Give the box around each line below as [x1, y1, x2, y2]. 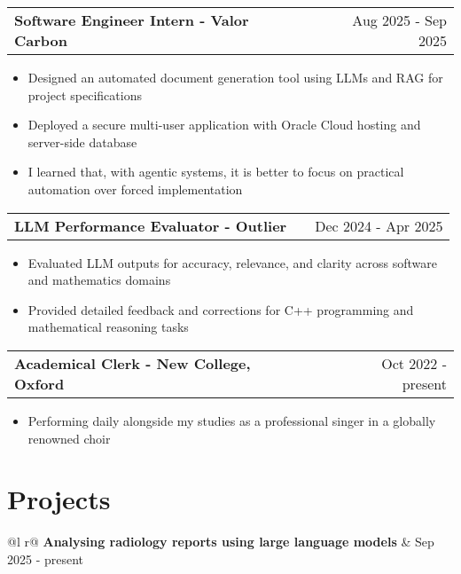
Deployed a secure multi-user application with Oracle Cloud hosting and [27, 115, 421, 134]
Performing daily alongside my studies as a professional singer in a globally [27, 411, 436, 429]
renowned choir [27, 429, 111, 447]
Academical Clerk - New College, [14, 352, 251, 373]
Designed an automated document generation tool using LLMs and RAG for [27, 68, 443, 86]
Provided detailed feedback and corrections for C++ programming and [27, 300, 414, 318]
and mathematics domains [27, 271, 171, 289]
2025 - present [7, 549, 84, 568]
